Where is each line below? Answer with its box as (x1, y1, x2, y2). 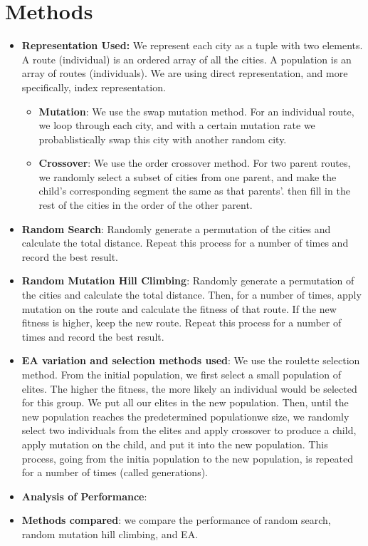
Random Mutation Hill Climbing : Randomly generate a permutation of (21, 273, 354, 288)
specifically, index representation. (21, 79, 166, 94)
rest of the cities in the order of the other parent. (38, 197, 253, 212)
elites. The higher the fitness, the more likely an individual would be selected (21, 381, 357, 396)
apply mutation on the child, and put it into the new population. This (21, 436, 328, 451)
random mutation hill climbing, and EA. (21, 526, 199, 541)
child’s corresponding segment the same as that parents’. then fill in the (38, 183, 350, 198)
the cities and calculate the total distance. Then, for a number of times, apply (21, 287, 362, 302)
